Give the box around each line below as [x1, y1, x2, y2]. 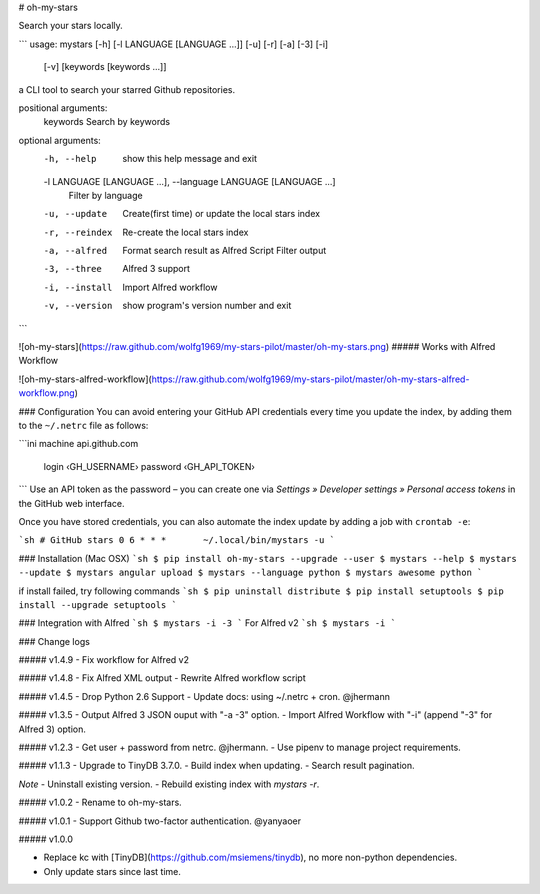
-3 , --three [43, 263, 102, 275]
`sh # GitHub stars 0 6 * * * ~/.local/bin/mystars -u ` [18, 535, 335, 546]
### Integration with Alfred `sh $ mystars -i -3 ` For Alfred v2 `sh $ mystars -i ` [18, 617, 397, 629]
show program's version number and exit [122, 300, 292, 312]
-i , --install [43, 281, 113, 293]
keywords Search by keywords [43, 116, 170, 128]
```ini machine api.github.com [18, 438, 139, 450]
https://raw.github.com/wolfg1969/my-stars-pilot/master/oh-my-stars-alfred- [151, 373, 470, 385]
